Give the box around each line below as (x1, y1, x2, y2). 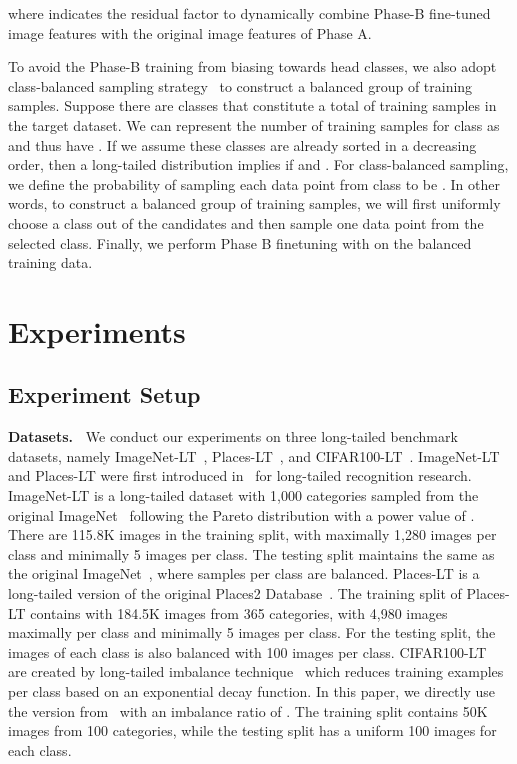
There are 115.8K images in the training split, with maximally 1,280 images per (8, 524, 497, 545)
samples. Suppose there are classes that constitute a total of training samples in (8, 95, 497, 116)
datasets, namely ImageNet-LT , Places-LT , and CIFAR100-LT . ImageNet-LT (8, 445, 500, 466)
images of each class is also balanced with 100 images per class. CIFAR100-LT (8, 641, 487, 662)
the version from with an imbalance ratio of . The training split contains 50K (8, 700, 488, 721)
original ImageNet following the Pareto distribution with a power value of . (8, 504, 475, 525)
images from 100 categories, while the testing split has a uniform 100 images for (8, 720, 497, 741)
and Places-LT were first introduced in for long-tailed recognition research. (8, 465, 472, 486)
